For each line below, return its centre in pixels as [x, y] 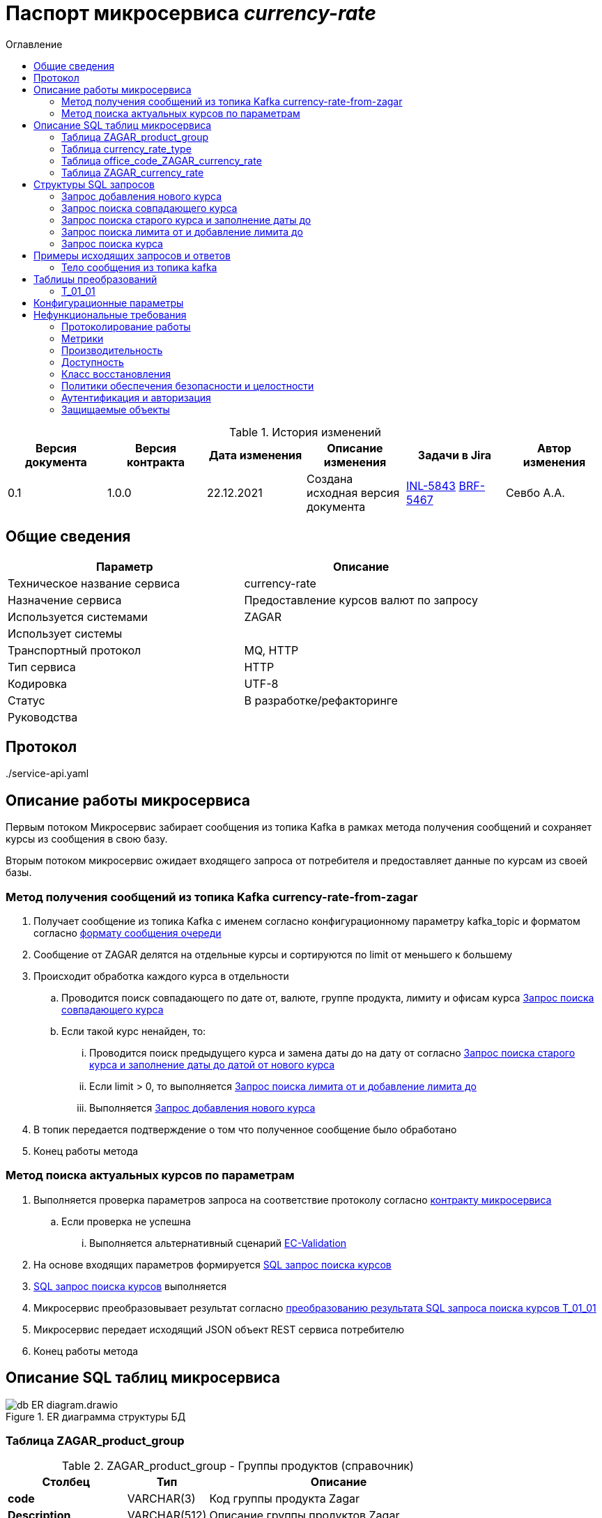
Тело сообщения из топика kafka [139, 267]
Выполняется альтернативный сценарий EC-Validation [218, 1243]
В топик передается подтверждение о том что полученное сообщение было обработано [245, 1130]
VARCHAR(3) [161, 1499]
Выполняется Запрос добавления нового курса [202, 1108]
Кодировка [38, 683]
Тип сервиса [42, 667]
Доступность [93, 362]
